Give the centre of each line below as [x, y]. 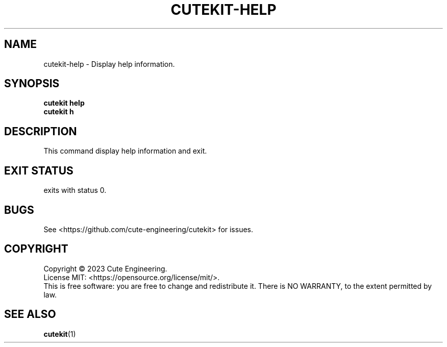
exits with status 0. [75, 190]
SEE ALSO [30, 314]
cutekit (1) [60, 334]
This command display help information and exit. [125, 151]
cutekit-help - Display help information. [109, 64]
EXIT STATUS [39, 170]
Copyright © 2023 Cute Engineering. [105, 268]
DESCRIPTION [41, 131]
